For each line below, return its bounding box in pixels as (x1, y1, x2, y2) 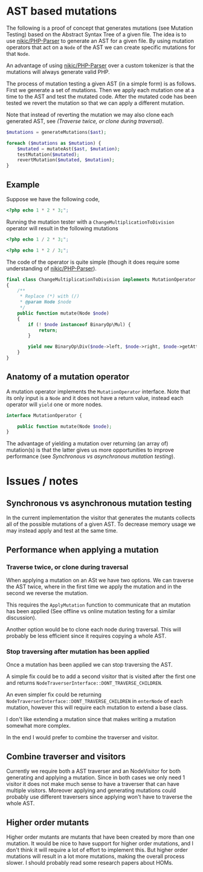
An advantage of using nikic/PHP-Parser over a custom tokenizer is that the (6, 62, 195, 69)
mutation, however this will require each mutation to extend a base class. (6, 704, 188, 711)
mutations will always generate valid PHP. (6, 68, 110, 75)
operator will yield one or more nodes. (6, 401, 103, 408)
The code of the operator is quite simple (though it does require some (6, 258, 180, 265)
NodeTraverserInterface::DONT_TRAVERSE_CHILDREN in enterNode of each (6, 697, 183, 705)
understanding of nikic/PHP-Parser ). (6, 265, 97, 272)
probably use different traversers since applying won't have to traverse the (6, 793, 193, 800)
